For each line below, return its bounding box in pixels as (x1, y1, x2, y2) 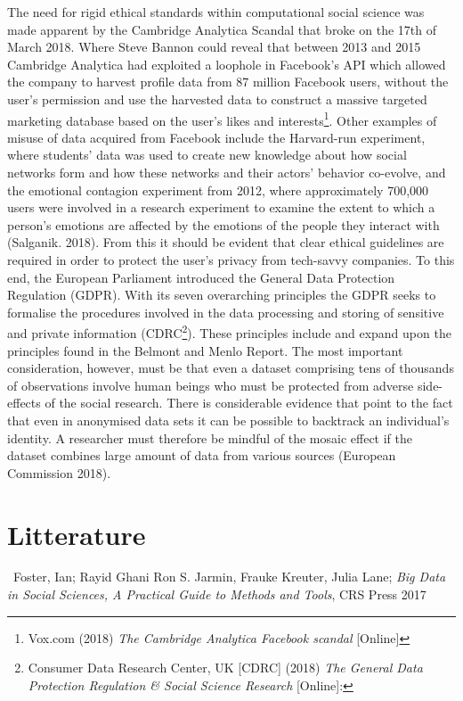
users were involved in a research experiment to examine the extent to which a (7, 198, 435, 217)
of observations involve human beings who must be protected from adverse (7, 375, 414, 394)
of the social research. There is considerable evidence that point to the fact (45, 393, 453, 412)
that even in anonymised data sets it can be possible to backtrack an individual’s (7, 410, 450, 429)
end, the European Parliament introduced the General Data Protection (7, 268, 395, 286)
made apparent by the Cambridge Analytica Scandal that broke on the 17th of (7, 20, 436, 38)
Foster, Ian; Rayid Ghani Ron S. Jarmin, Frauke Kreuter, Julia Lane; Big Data (12, 567, 446, 586)
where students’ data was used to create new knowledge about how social (7, 145, 407, 164)
